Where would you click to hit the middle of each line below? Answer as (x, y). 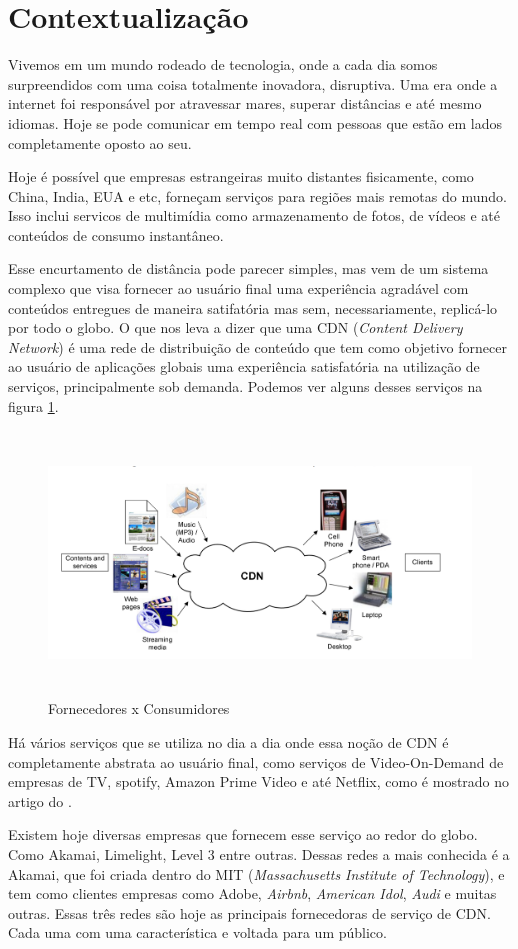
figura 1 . (33, 405)
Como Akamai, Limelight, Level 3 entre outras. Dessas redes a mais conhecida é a (259, 853)
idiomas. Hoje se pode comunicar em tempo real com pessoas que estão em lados (255, 122)
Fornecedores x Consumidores (139, 708)
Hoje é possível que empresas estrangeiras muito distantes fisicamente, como (241, 176)
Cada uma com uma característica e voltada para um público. (197, 932)
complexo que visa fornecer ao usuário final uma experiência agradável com (238, 288)
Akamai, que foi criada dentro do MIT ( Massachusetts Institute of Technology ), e (256, 873)
